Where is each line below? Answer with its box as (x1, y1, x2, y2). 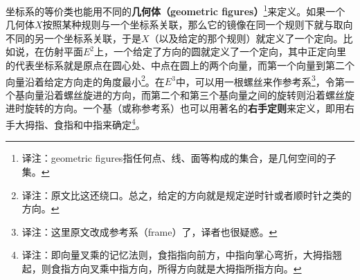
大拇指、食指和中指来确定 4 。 (15, 115, 145, 131)
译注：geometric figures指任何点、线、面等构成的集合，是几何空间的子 (21, 151, 336, 165)
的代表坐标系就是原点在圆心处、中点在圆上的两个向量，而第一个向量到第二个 (6, 58, 354, 73)
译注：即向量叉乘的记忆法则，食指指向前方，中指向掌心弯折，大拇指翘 (21, 248, 342, 262)
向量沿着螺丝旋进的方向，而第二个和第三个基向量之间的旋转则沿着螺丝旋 (24, 87, 354, 102)
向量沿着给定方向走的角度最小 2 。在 (6, 72, 165, 88)
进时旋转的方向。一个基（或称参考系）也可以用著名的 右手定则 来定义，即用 (6, 101, 345, 115)
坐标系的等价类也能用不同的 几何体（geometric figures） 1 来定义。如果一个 (6, 2, 345, 18)
